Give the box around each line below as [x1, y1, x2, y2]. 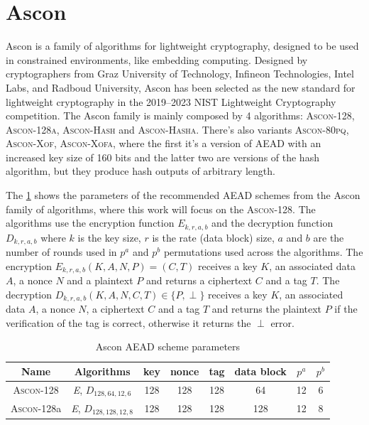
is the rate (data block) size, [152, 230, 275, 244]
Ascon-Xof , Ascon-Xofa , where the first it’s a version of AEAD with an [6, 136, 321, 151]
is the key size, [77, 230, 141, 244]
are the [313, 230, 344, 244]
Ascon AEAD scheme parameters [95, 339, 241, 354]
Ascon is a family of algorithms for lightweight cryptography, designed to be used [6, 38, 359, 53]
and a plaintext [67, 273, 133, 288]
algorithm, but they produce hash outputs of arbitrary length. [6, 163, 275, 178]
